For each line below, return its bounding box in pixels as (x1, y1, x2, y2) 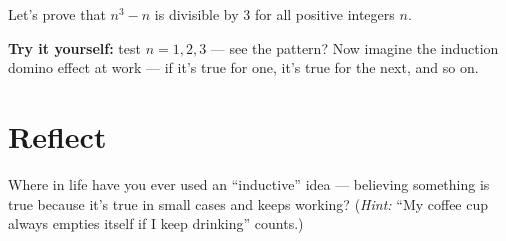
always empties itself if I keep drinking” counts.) (8, 213, 304, 234)
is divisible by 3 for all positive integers (154, 4, 395, 24)
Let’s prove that (8, 4, 106, 24)
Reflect (8, 115, 107, 156)
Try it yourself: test (8, 37, 141, 58)
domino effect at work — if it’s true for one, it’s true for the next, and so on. (8, 57, 479, 78)
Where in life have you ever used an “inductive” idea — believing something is (8, 173, 490, 194)
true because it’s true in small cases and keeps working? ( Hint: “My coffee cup (8, 193, 489, 214)
